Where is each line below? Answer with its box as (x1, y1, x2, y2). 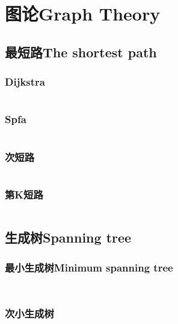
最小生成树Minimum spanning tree (5, 259, 173, 275)
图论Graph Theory (5, 1, 161, 26)
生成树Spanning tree (5, 228, 132, 247)
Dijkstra (5, 74, 45, 89)
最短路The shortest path (5, 42, 157, 61)
